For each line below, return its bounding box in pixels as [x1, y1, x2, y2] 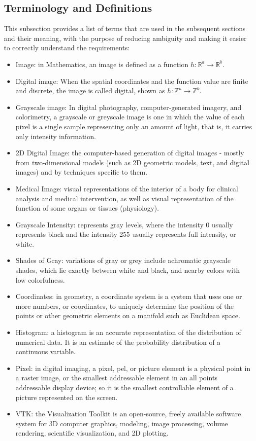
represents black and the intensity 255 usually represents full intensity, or [15, 229, 236, 239]
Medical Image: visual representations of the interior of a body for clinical [15, 183, 238, 193]
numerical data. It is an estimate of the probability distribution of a [15, 336, 221, 347]
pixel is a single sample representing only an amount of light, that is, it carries [15, 121, 252, 131]
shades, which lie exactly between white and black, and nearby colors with [15, 265, 240, 275]
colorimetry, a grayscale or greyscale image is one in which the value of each [15, 111, 245, 122]
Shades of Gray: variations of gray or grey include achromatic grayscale [15, 255, 231, 265]
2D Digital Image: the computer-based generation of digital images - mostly [15, 147, 244, 158]
